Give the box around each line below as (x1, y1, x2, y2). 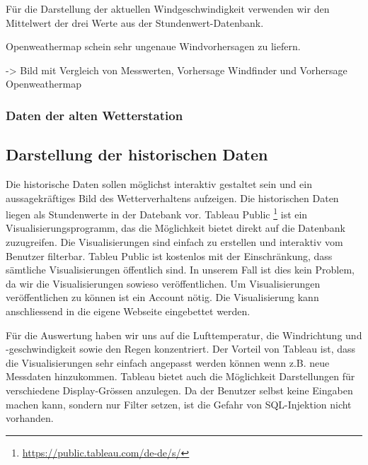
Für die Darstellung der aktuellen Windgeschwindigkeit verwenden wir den (6, 1, 330, 16)
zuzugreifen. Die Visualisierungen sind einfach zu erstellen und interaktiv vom (6, 235, 343, 249)
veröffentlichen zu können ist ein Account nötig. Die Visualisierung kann (6, 290, 319, 305)
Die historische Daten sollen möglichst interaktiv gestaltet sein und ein (6, 177, 312, 192)
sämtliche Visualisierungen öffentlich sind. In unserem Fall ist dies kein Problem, (6, 262, 355, 277)
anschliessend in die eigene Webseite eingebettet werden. (6, 304, 251, 319)
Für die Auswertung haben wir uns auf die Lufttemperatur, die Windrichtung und (6, 327, 362, 342)
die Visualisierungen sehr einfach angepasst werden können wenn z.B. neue (6, 355, 330, 370)
